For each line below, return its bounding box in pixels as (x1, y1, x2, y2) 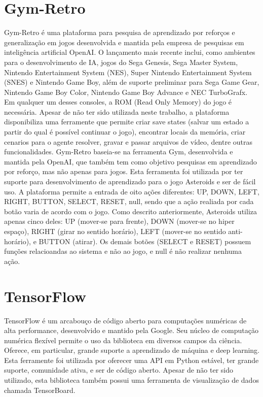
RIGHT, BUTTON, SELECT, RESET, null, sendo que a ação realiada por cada (4, 196, 254, 207)
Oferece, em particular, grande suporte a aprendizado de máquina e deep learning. (4, 345, 259, 355)
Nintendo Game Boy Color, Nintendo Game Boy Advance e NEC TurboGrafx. (4, 86, 248, 97)
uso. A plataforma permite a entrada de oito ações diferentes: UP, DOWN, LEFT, (4, 186, 259, 196)
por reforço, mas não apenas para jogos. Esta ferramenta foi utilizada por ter (4, 166, 243, 177)
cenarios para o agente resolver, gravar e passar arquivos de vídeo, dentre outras (4, 136, 253, 147)
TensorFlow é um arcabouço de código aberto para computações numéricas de (4, 315, 247, 325)
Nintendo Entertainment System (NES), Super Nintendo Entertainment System (4, 67, 252, 77)
